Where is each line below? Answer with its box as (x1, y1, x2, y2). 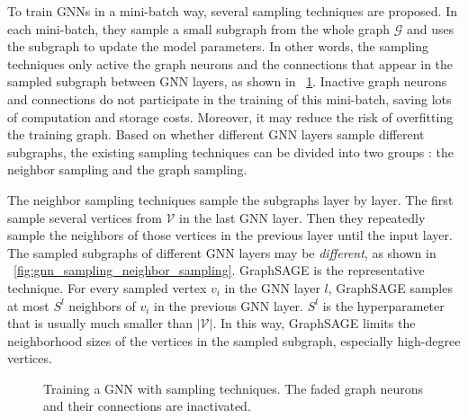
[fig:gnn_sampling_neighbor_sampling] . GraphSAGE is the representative (13, 261, 425, 280)
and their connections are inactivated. (43, 396, 251, 415)
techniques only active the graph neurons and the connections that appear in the (7, 54, 454, 73)
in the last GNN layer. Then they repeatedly (179, 208, 426, 227)
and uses (406, 19, 454, 38)
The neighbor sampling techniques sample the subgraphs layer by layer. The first (7, 190, 454, 209)
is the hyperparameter (322, 296, 445, 315)
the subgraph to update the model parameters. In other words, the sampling (7, 37, 428, 56)
